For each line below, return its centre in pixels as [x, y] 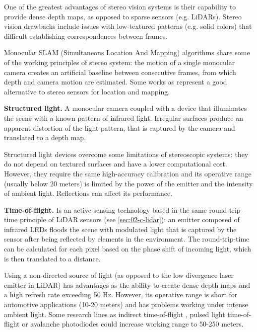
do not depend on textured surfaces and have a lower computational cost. [116, 164]
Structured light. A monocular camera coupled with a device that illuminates [126, 108]
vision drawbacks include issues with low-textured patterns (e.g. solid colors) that [128, 26]
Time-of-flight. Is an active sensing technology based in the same [105, 209]
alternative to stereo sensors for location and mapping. [87, 91]
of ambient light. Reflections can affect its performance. [88, 193]
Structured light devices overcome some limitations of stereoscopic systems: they [126, 154]
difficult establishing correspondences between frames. [86, 36]
